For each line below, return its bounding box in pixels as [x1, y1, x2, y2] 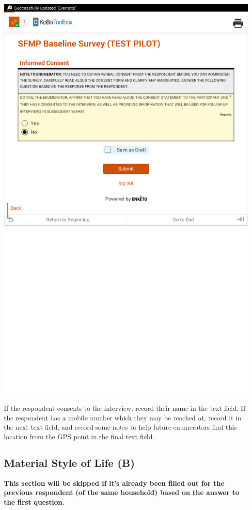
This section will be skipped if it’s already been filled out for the [4, 478, 224, 488]
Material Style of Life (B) [4, 455, 135, 470]
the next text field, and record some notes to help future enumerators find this [4, 422, 237, 432]
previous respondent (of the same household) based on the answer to [4, 487, 239, 497]
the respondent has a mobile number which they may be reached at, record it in [4, 412, 241, 422]
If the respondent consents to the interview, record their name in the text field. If [4, 402, 246, 413]
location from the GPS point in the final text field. [4, 431, 155, 441]
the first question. [4, 496, 64, 507]
